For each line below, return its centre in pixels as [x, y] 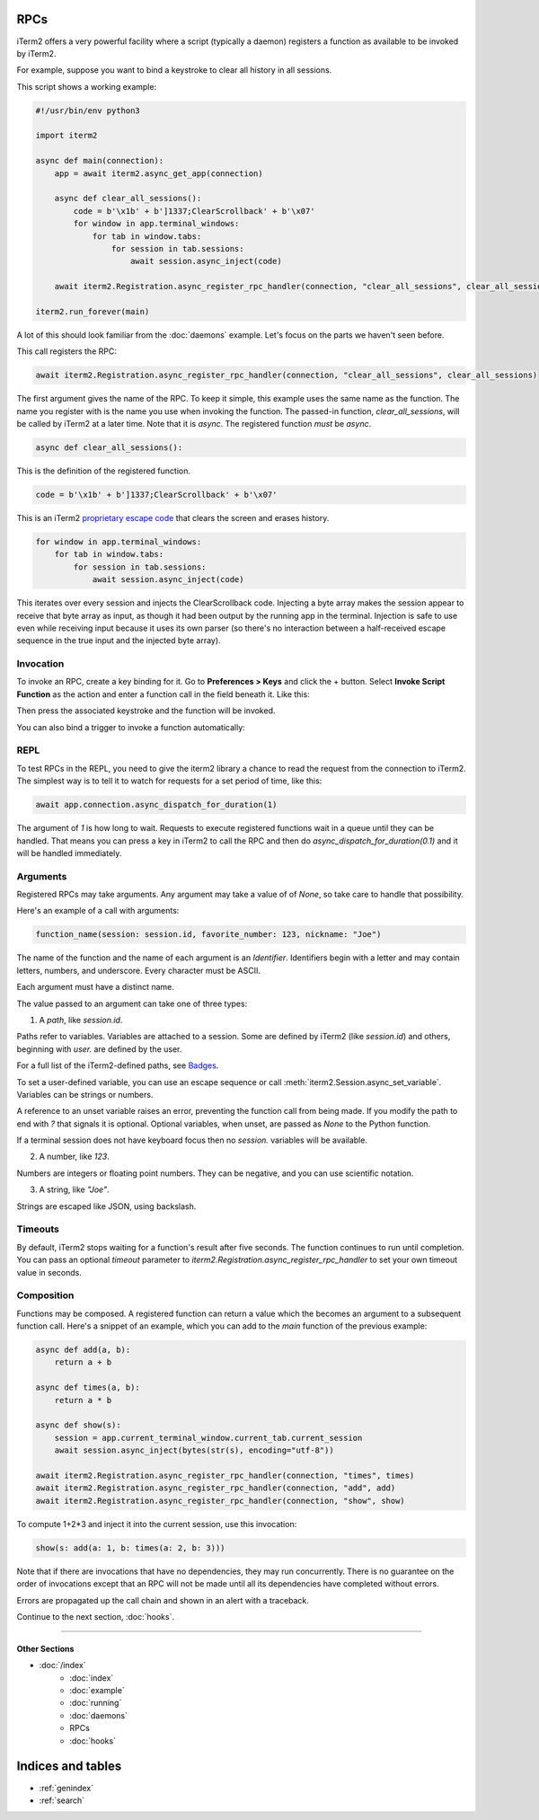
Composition [45, 1295]
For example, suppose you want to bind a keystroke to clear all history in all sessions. [174, 70]
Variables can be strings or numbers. [85, 1094]
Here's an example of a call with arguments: [98, 911]
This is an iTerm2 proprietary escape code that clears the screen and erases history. [173, 517]
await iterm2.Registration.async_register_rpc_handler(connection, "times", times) [225, 1475]
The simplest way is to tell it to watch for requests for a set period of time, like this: [169, 781]
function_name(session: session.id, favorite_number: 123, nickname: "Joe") [208, 935]
